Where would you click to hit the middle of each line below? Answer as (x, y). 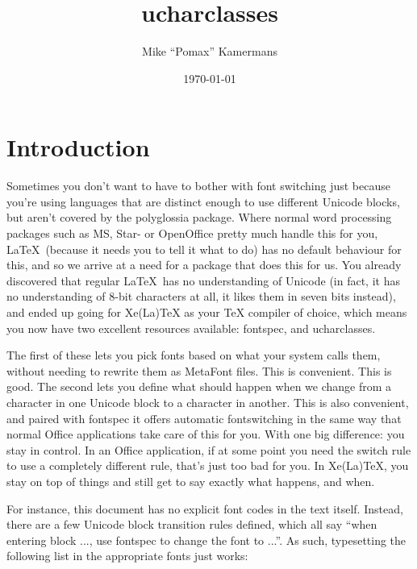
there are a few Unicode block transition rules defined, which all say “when (192, 524)
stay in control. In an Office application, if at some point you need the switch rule (209, 449)
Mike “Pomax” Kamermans (210, 51)
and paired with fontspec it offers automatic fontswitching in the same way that (204, 418)
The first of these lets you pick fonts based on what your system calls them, (194, 355)
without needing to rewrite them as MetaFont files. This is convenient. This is (199, 370)
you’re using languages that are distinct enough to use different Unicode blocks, (203, 201)
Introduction (78, 147)
